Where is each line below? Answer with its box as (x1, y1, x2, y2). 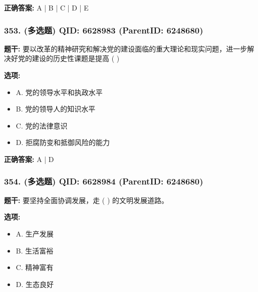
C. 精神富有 (16, 262, 54, 272)
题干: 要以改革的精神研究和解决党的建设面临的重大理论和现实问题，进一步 (4, 43, 247, 53)
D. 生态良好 (16, 278, 54, 289)
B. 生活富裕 (16, 245, 54, 255)
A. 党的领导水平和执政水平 (16, 86, 103, 97)
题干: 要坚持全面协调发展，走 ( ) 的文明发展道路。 (4, 194, 169, 205)
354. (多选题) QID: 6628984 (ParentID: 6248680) (4, 175, 203, 187)
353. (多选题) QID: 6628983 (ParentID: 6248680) (4, 23, 203, 36)
